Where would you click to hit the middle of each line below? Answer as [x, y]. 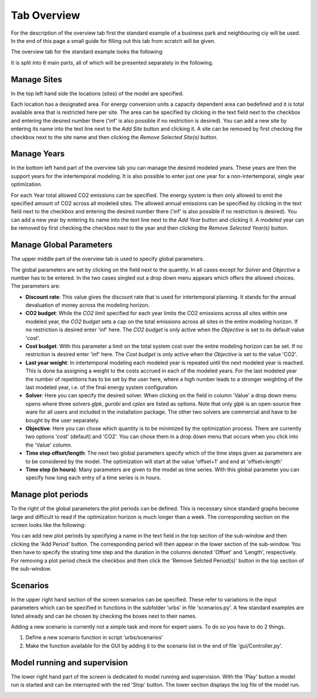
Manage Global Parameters [62, 245]
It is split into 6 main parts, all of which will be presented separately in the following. [112, 62]
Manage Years [38, 154]
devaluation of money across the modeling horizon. [87, 305]
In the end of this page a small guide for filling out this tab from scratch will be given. [113, 41]
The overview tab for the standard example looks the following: [87, 52]
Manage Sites [36, 79]
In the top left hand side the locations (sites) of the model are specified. [97, 93]
